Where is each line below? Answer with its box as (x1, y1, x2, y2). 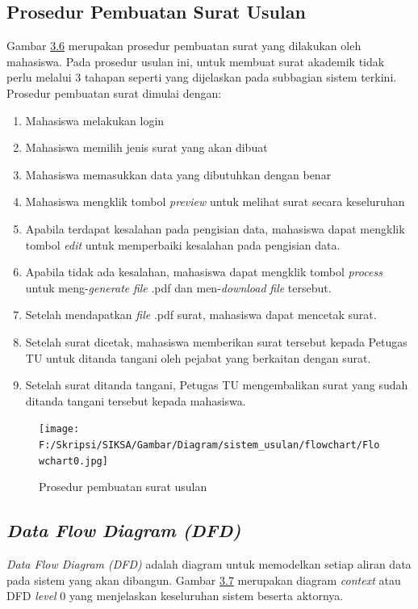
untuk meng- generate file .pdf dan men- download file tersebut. (25, 279, 332, 296)
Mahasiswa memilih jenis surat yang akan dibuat (25, 139, 268, 156)
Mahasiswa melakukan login (25, 111, 165, 128)
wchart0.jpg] (39, 455, 108, 467)
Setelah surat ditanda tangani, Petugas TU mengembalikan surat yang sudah (25, 376, 408, 393)
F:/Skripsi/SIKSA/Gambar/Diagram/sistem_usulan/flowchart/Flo (39, 439, 380, 451)
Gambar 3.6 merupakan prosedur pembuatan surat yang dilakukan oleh (6, 37, 362, 54)
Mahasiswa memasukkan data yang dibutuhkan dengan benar (25, 166, 332, 183)
